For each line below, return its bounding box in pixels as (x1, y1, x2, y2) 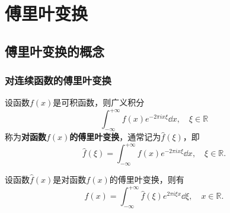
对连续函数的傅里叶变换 (5, 73, 111, 88)
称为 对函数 (5, 131, 46, 143)
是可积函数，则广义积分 (53, 96, 145, 109)
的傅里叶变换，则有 (109, 173, 184, 186)
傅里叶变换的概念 (5, 42, 104, 60)
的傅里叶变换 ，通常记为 (69, 131, 161, 143)
